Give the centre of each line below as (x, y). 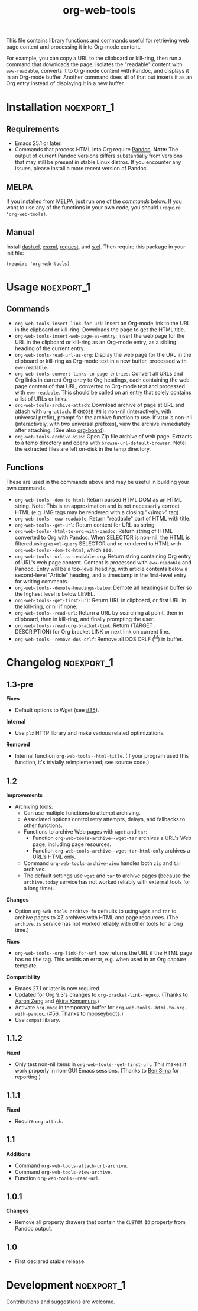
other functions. (43, 825)
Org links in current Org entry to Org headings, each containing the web (102, 380)
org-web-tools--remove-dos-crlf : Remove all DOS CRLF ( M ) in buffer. (99, 638)
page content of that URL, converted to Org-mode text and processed (100, 386)
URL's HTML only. (54, 857)
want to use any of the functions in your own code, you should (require (94, 207)
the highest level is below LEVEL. (55, 594)
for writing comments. (42, 581)
